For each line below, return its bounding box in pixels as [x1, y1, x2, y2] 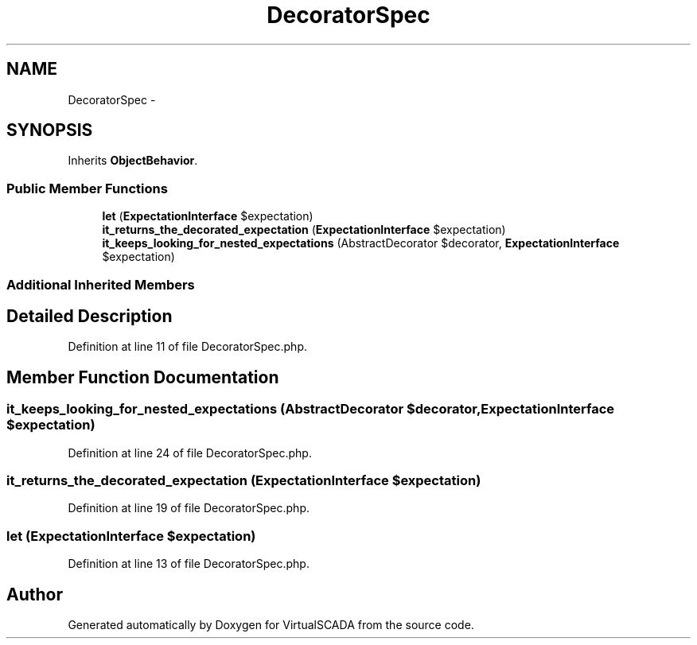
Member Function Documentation [6, 367, 279, 387]
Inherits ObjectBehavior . [68, 153, 198, 168]
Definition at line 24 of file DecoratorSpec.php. [68, 445, 312, 460]
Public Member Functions [6, 180, 168, 196]
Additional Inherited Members [6, 276, 195, 293]
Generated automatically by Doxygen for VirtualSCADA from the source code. [68, 617, 474, 631]
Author [6, 584, 63, 604]
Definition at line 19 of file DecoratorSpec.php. [68, 501, 310, 515]
